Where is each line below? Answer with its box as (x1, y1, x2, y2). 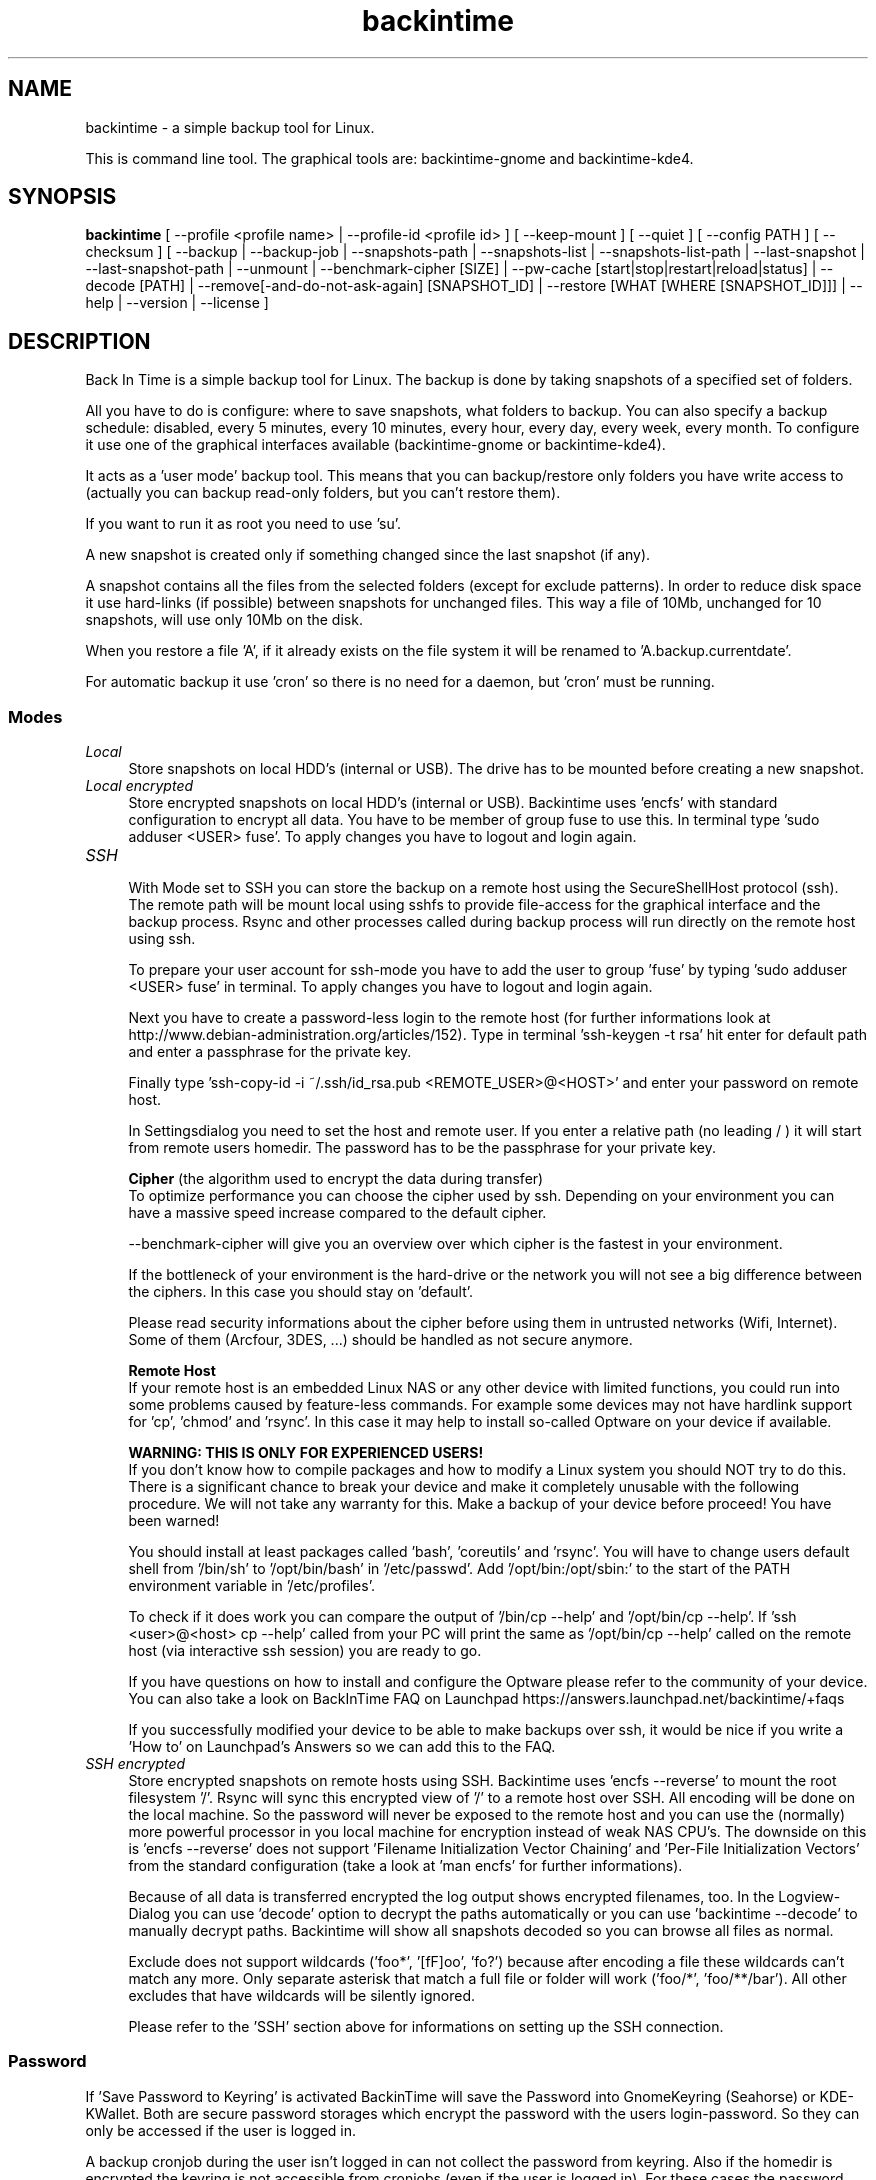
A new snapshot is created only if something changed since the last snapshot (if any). (85, 546, 651, 564)
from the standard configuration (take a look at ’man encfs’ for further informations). (128, 1857, 683, 1875)
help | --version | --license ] (85, 294, 269, 312)
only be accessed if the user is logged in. (85, 2121, 357, 2139)
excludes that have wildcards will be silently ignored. (128, 1987, 476, 2005)
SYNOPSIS (8, 184, 117, 210)
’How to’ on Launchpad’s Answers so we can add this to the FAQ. (128, 1738, 556, 1756)
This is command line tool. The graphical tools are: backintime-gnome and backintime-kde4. (85, 149, 694, 167)
